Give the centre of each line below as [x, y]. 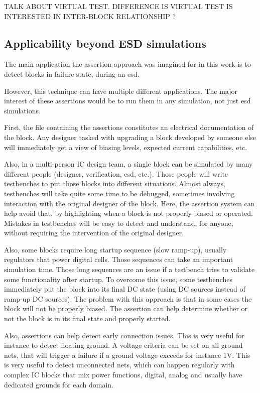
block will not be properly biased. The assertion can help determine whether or [126, 308]
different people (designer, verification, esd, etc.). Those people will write [116, 173]
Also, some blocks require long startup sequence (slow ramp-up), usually [115, 249]
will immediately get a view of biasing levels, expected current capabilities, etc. [126, 147]
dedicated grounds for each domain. [59, 384]
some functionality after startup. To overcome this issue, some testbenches [118, 279]
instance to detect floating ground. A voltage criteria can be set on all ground [123, 345]
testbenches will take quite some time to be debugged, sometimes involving [119, 193]
